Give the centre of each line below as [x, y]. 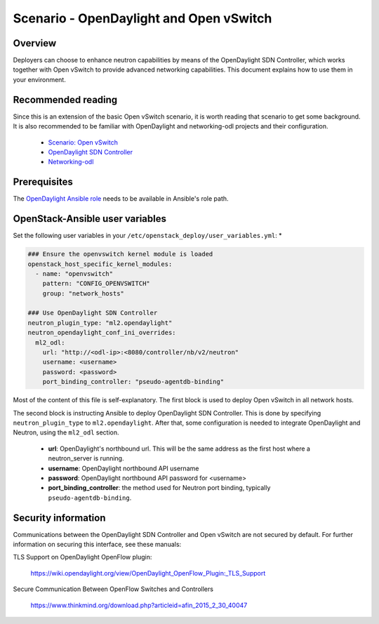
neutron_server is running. [86, 458]
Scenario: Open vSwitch [83, 142]
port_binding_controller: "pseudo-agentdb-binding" [133, 382]
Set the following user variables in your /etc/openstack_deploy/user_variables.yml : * [147, 236]
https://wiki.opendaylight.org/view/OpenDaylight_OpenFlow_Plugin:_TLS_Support [148, 573]
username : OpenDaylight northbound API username [124, 468]
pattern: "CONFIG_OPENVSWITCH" [96, 284]
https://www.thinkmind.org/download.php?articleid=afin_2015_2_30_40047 [139, 605]
